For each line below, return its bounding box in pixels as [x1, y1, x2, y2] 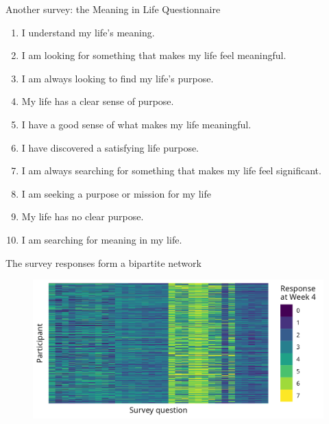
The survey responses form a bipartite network [5, 255, 202, 270]
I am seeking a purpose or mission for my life [21, 186, 211, 200]
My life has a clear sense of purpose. [21, 94, 174, 108]
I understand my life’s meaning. [21, 25, 155, 39]
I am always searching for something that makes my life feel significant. [21, 163, 321, 178]
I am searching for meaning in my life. [21, 232, 182, 246]
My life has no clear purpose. [21, 209, 144, 224]
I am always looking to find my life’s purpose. [21, 71, 214, 85]
